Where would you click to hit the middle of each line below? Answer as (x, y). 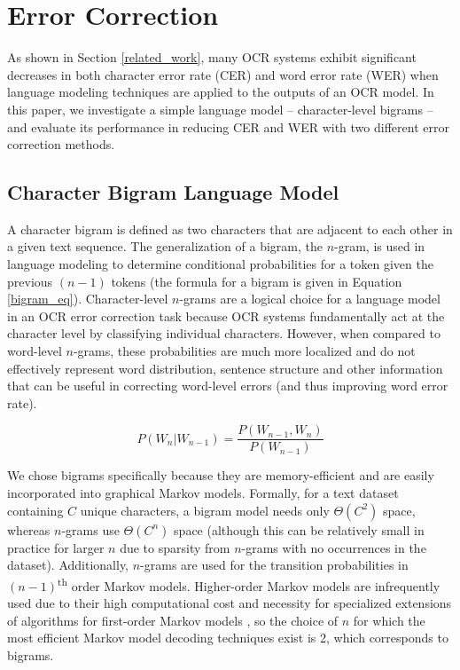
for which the (389, 620)
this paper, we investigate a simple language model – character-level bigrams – (220, 109)
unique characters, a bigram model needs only (205, 510)
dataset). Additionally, (68, 565)
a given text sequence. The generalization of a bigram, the (165, 246)
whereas (29, 529)
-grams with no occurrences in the (334, 547)
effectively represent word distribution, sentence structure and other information (225, 368)
